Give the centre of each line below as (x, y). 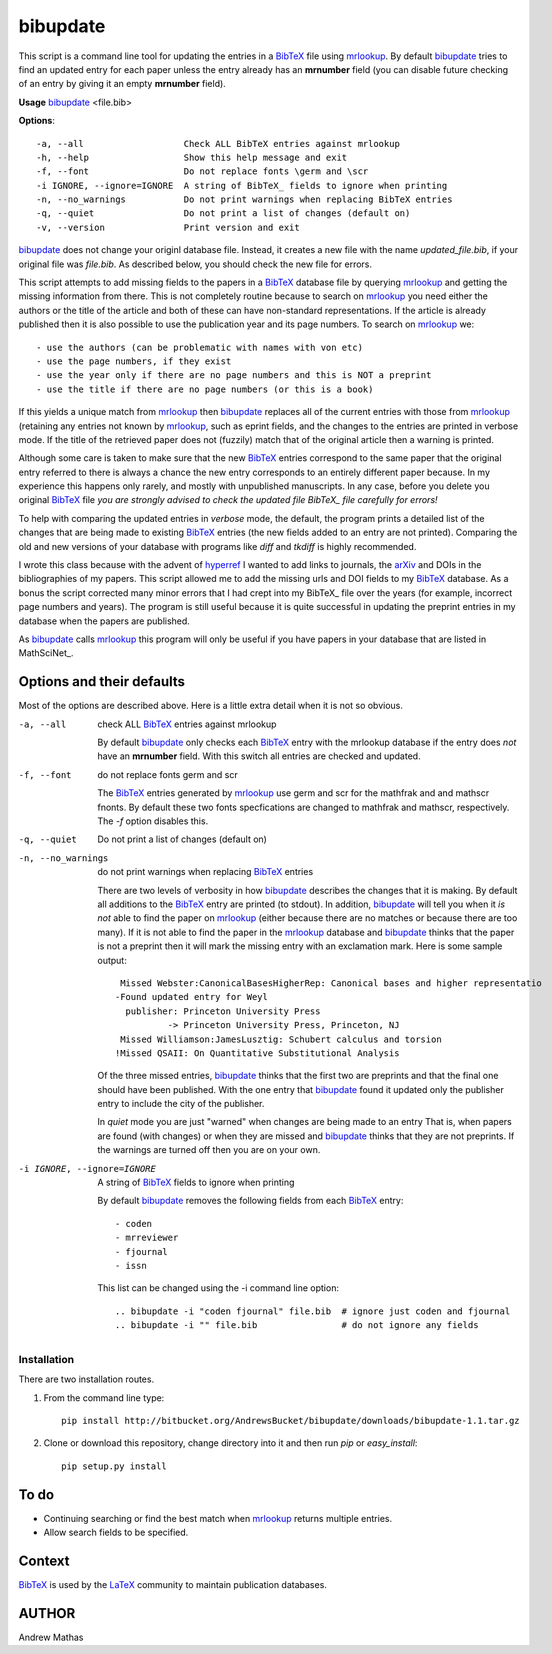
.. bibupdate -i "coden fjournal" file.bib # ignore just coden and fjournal (313, 1311)
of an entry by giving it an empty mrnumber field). (122, 84)
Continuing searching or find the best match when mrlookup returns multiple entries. (218, 1518)
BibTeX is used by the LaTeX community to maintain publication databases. (172, 1585)
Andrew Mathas (51, 1637)
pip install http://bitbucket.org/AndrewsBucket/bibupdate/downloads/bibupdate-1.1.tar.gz (290, 1421)
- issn (131, 1265)
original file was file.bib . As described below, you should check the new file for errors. (195, 264)
